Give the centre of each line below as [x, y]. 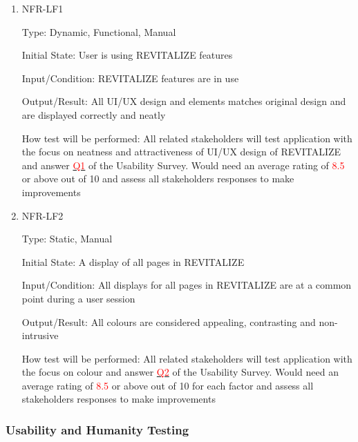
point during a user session [78, 298]
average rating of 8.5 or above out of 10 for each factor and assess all [168, 385]
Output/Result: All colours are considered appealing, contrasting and [169, 321]
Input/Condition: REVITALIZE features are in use [130, 78]
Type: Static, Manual [67, 239]
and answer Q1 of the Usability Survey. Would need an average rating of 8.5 [183, 165]
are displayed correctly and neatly [94, 114]
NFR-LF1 [43, 8]
